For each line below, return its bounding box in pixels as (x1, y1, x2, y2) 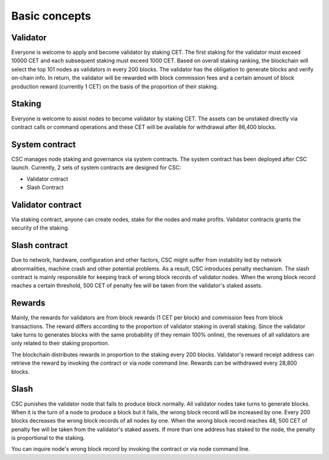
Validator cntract (26, 175, 68, 183)
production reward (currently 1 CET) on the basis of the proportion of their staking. (11, 82, 219, 90)
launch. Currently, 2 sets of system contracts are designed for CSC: (11, 164, 182, 171)
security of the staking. (11, 224, 69, 232)
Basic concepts (11, 9, 91, 23)
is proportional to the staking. (11, 434, 85, 442)
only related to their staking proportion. (11, 340, 110, 347)
